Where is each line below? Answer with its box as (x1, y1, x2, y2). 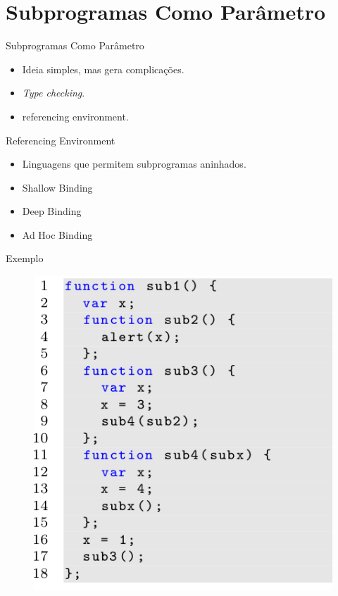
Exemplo (6, 251, 44, 266)
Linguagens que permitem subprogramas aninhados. (22, 156, 246, 171)
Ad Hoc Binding (22, 227, 93, 242)
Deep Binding (22, 204, 82, 218)
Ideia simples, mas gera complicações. (22, 61, 184, 76)
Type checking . (22, 85, 85, 100)
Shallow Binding (22, 180, 93, 194)
